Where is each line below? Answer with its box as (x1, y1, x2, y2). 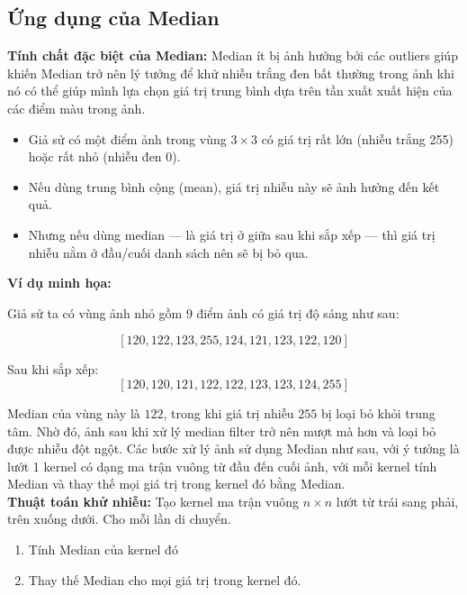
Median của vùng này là (7, 403, 140, 422)
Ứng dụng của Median (7, 4, 220, 32)
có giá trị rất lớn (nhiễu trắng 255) (261, 129, 454, 148)
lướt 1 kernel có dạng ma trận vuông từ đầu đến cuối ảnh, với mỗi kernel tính (7, 456, 437, 475)
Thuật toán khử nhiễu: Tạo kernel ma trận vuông (7, 491, 300, 510)
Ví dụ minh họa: (7, 273, 112, 292)
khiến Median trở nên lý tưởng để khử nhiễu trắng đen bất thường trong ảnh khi (7, 63, 454, 82)
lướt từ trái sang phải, (336, 491, 459, 510)
